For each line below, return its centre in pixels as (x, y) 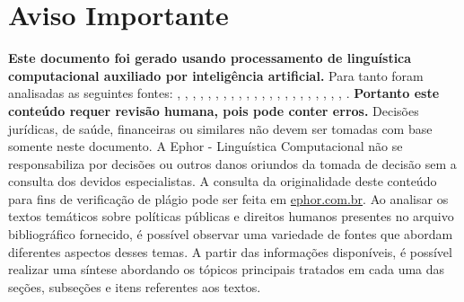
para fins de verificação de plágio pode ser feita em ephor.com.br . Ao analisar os (228, 198)
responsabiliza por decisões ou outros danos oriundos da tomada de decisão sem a (232, 163)
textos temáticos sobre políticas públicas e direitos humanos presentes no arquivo (231, 216)
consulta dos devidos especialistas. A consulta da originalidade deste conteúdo (223, 181)
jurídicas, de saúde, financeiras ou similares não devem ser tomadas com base (220, 128)
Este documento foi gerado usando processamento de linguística (210, 58)
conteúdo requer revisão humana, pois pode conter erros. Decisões (214, 110)
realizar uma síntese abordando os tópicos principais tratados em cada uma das (227, 269)
